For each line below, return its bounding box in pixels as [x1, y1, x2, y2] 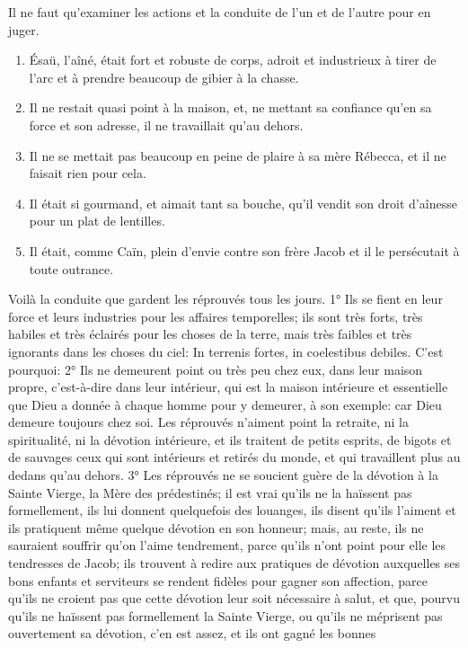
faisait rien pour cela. [29, 164, 146, 182]
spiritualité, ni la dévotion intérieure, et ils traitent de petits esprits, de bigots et [8, 430, 452, 448]
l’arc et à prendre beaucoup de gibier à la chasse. [29, 67, 299, 86]
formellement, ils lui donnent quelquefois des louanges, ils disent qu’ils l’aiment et [8, 501, 456, 519]
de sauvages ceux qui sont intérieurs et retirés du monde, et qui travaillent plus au [8, 448, 461, 466]
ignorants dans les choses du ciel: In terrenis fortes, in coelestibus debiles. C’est [8, 342, 444, 360]
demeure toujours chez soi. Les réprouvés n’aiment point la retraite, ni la [8, 413, 409, 431]
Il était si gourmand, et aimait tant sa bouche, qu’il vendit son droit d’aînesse [29, 193, 457, 212]
